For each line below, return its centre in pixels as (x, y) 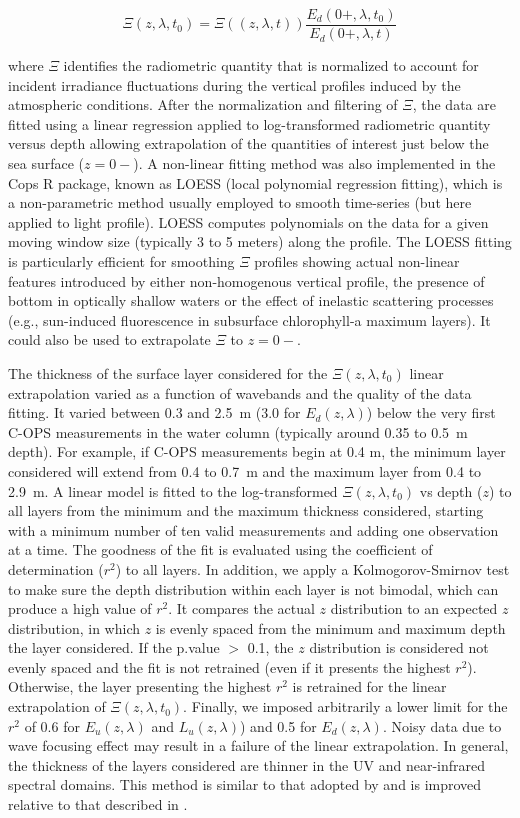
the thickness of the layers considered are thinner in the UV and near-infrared (246, 764)
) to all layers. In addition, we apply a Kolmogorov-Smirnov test (312, 568)
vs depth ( (451, 490)
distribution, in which (74, 627)
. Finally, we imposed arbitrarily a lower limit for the (345, 706)
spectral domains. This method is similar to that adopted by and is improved (245, 784)
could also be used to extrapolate (109, 339)
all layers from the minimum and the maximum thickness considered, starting (246, 510)
